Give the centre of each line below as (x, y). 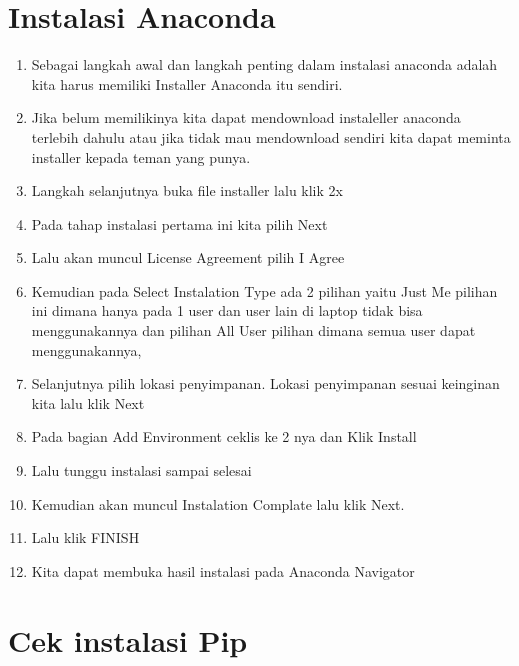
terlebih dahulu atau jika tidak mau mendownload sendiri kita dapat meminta (271, 136)
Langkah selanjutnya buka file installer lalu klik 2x (187, 190)
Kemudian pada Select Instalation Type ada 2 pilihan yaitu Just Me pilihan (264, 290)
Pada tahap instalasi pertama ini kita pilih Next (179, 223)
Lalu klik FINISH (85, 537)
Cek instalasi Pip (128, 639)
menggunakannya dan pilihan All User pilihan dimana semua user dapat (253, 330)
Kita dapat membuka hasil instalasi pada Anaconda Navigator (223, 570)
